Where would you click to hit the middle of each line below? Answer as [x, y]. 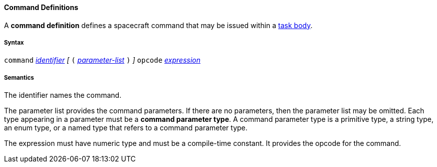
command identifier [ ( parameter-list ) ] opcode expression [102, 60]
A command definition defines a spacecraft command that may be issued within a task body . [158, 25]
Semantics [19, 77]
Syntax [14, 43]
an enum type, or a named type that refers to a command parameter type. [126, 128]
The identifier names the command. [63, 95]
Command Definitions [41, 7]
